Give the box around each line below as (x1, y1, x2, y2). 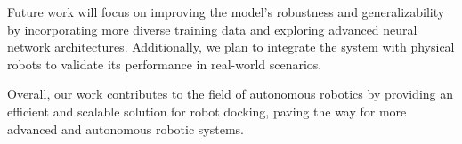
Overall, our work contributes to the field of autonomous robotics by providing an (7, 84, 454, 103)
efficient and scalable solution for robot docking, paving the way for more (7, 101, 407, 120)
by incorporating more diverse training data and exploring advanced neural (7, 20, 417, 38)
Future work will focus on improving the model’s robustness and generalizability (7, 3, 445, 20)
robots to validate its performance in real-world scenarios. (7, 54, 322, 73)
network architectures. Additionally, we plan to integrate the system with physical (7, 37, 455, 56)
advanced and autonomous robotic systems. (7, 119, 244, 138)
